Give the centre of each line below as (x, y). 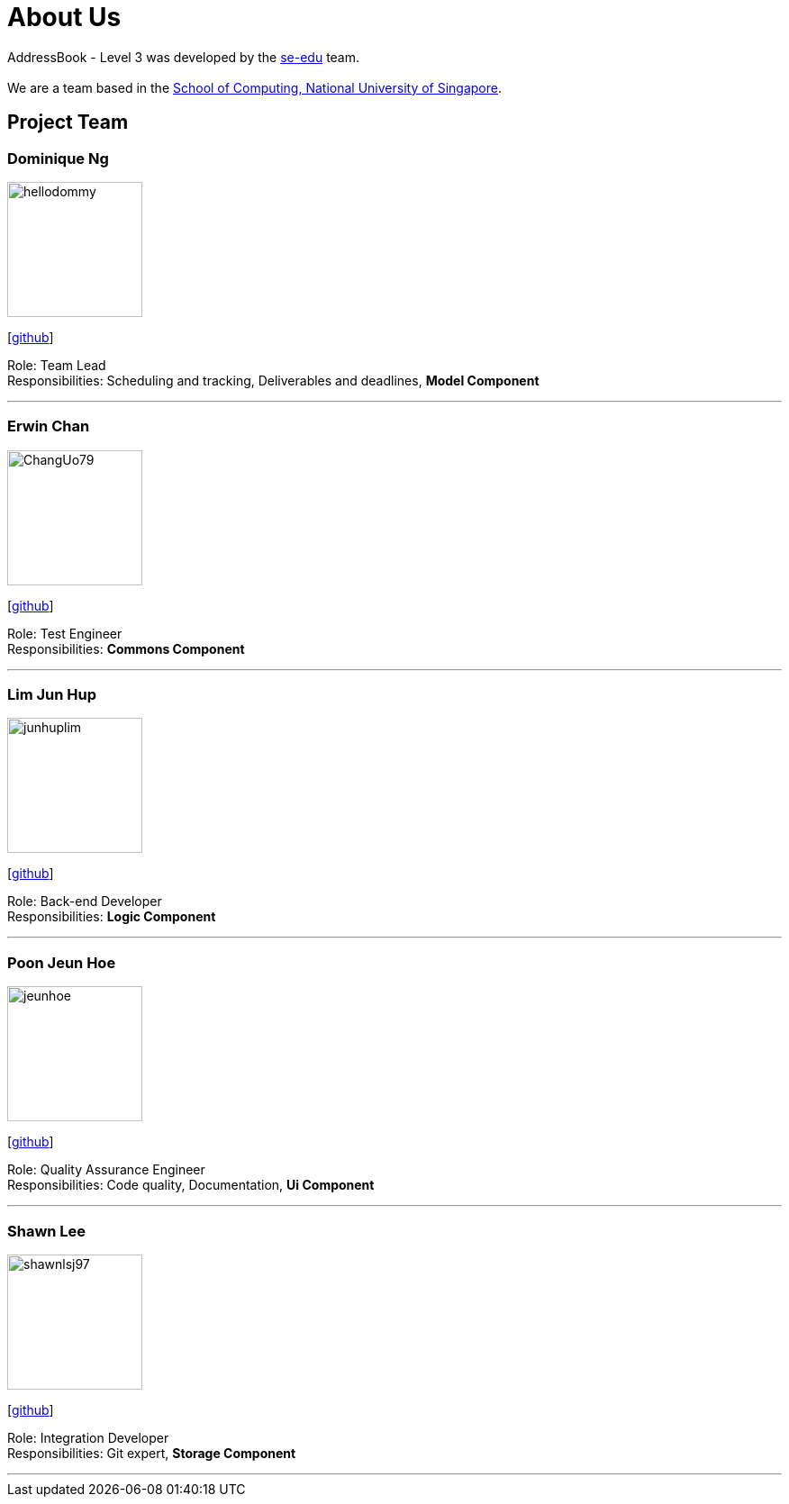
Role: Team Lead (57, 365)
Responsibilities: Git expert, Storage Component (152, 1453)
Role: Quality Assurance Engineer (106, 1170)
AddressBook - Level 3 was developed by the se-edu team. (184, 57)
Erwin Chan (49, 426)
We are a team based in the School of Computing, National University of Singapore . (255, 87)
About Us (64, 17)
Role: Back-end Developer (85, 901)
